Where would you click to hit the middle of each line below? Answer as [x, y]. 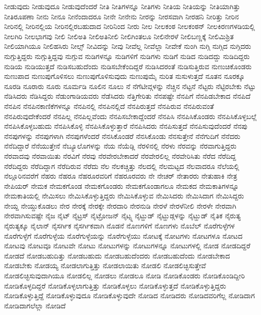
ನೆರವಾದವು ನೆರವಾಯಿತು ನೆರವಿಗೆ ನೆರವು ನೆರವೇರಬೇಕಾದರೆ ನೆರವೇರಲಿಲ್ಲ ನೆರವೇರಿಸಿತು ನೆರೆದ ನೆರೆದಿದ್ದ [120, 155]
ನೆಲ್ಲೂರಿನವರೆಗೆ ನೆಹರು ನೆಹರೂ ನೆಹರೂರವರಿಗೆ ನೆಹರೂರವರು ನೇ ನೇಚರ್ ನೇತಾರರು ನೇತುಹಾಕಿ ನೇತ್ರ [121, 176]
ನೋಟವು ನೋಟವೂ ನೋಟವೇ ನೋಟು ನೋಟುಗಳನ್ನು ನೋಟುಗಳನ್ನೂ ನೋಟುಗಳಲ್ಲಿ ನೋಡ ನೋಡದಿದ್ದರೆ [127, 246]
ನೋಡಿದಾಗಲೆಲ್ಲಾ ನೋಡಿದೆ [35, 305]
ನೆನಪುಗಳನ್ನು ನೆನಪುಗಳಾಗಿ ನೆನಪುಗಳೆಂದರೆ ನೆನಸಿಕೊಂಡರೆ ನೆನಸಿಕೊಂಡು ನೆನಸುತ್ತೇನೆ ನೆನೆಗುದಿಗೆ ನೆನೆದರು [122, 136]
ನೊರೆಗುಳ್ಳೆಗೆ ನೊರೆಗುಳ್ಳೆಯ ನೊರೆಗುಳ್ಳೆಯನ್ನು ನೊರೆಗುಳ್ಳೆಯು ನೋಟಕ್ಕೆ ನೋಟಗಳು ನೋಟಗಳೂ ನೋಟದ [123, 235]
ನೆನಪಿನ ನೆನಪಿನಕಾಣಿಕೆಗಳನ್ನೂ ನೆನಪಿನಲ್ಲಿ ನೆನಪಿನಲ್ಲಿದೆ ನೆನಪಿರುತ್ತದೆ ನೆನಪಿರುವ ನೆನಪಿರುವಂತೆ [109, 106]
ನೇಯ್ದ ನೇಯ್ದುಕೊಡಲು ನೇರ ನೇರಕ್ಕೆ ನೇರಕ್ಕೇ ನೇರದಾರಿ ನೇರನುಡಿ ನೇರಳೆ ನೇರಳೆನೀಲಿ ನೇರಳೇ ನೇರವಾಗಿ [120, 205]
